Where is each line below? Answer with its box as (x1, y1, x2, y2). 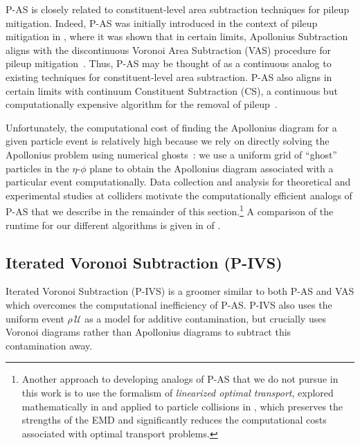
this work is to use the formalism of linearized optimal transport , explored (21, 385, 334, 399)
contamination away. (6, 338, 93, 352)
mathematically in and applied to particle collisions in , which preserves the (21, 399, 343, 413)
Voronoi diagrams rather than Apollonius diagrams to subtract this (6, 325, 291, 339)
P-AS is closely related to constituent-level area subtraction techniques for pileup (6, 2, 350, 16)
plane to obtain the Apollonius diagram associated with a (89, 161, 334, 175)
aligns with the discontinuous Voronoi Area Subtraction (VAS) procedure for (6, 42, 331, 57)
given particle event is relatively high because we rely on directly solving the (6, 134, 330, 148)
